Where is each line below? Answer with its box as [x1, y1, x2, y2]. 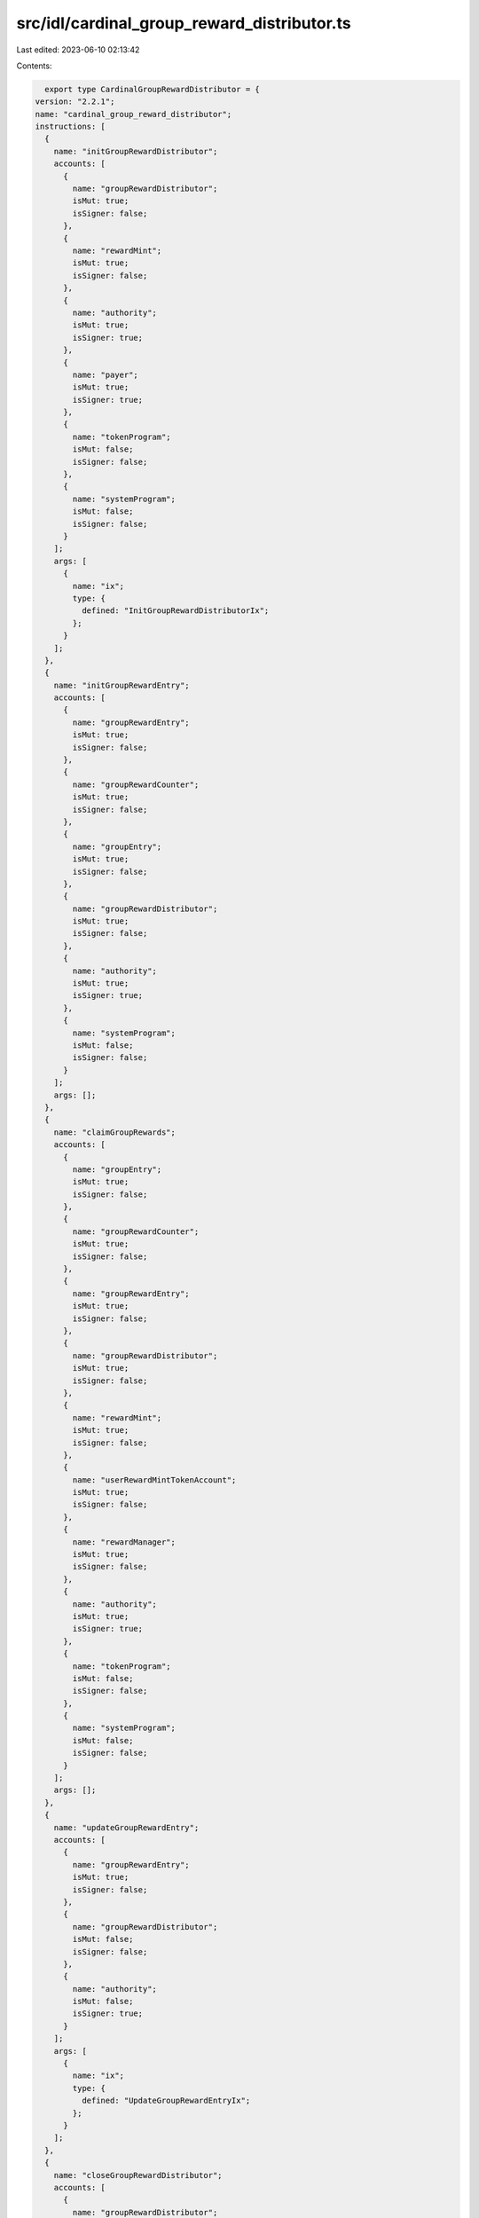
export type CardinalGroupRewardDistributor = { [44, 84, 261, 94]
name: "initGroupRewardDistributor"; [53, 146, 218, 156]
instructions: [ [35, 122, 106, 132]
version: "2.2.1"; [35, 97, 115, 106]
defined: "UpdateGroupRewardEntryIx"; [81, 2096, 251, 2106]
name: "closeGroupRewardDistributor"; [53, 2170, 223, 2180]
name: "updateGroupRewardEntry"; [53, 1822, 200, 1832]
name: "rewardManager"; [72, 1537, 177, 1547]
